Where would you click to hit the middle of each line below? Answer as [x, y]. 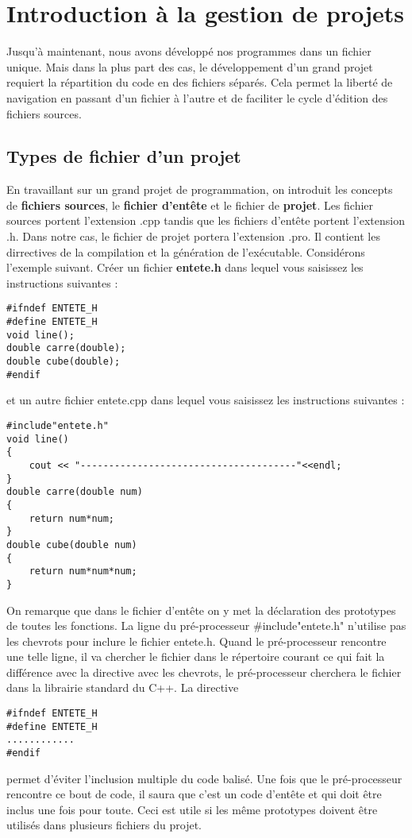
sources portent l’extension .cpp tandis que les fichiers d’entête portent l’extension [206, 220]
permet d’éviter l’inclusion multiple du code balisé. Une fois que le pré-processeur [204, 778]
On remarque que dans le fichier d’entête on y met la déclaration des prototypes [201, 610]
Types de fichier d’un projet [124, 156]
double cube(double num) [72, 545]
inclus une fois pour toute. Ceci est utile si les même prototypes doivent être [192, 809]
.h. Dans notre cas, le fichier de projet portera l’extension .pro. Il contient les [193, 236]
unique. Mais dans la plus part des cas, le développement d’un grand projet [190, 66]
